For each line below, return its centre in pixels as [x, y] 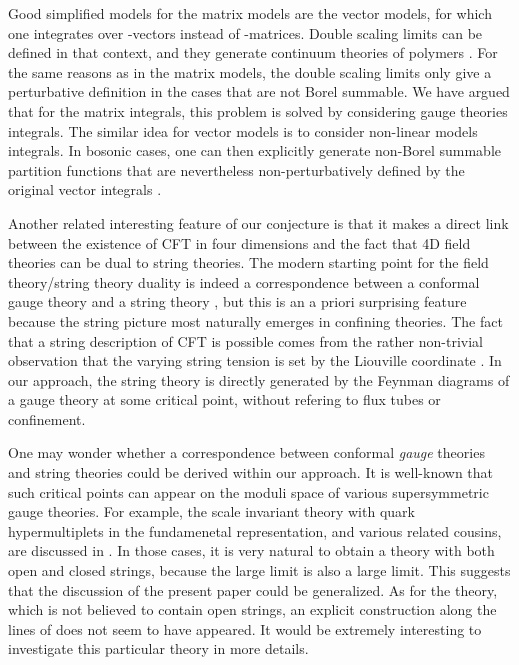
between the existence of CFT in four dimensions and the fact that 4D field [239, 242]
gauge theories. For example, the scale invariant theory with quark [211, 511]
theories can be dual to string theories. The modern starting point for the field [248, 262]
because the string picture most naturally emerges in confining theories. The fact [255, 320]
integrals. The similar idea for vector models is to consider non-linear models [243, 130]
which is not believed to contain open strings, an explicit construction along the [252, 609]
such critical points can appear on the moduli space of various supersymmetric [248, 491]
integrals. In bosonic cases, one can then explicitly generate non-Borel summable [254, 150]
